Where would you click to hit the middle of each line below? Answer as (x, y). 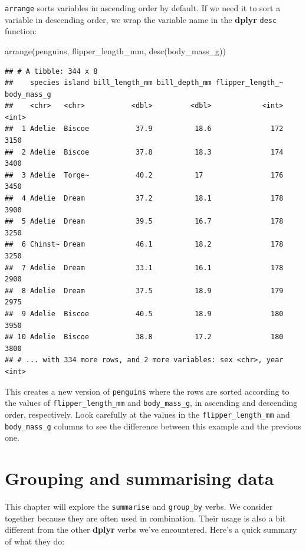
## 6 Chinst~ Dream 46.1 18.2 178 (144, 245)
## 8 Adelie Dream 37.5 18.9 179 (144, 291)
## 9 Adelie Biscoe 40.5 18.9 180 (144, 314)
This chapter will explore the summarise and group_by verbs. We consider (139, 506)
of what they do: (35, 541)
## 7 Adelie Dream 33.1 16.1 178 (144, 268)
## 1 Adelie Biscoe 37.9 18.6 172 (144, 129)
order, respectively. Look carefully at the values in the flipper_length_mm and (147, 414)
